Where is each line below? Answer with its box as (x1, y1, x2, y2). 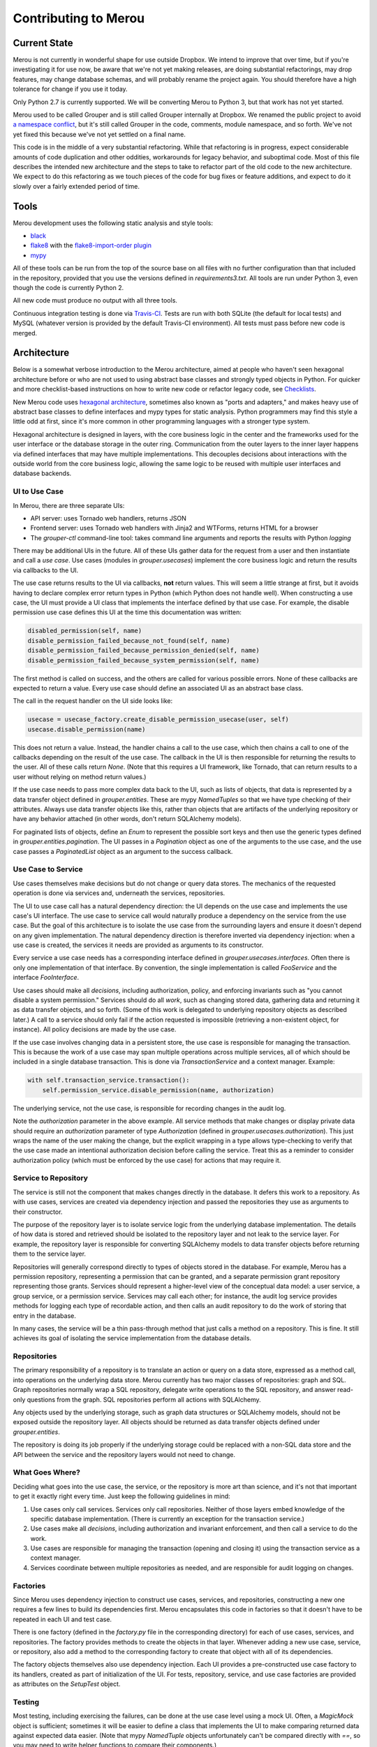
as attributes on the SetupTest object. (13, 1680, 121, 1688)
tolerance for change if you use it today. (13, 85, 128, 94)
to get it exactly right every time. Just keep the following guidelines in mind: (13, 1492, 230, 1500)
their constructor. (13, 1208, 63, 1216)
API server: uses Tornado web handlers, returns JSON (30, 514, 186, 522)
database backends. (13, 469, 72, 478)
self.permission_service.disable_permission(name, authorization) (42, 1086, 275, 1094)
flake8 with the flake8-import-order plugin (30, 241, 151, 249)
